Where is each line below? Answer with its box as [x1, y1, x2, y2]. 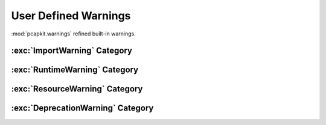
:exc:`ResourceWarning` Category [11, 84, 143, 94]
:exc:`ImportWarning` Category [11, 46, 133, 56]
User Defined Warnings [11, 9, 131, 22]
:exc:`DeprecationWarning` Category [11, 103, 154, 114]
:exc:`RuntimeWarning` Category [11, 65, 139, 75]
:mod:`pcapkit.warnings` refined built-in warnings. [11, 30, 136, 37]
